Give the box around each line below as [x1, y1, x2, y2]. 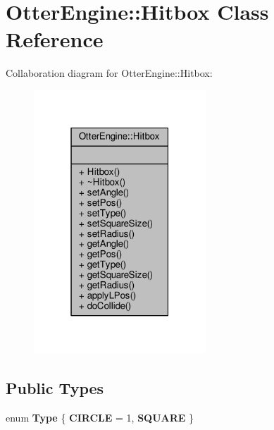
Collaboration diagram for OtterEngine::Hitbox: [6, 66, 213, 80]
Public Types [6, 377, 104, 399]
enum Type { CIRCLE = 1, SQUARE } [6, 410, 194, 424]
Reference [6, 25, 104, 54]
